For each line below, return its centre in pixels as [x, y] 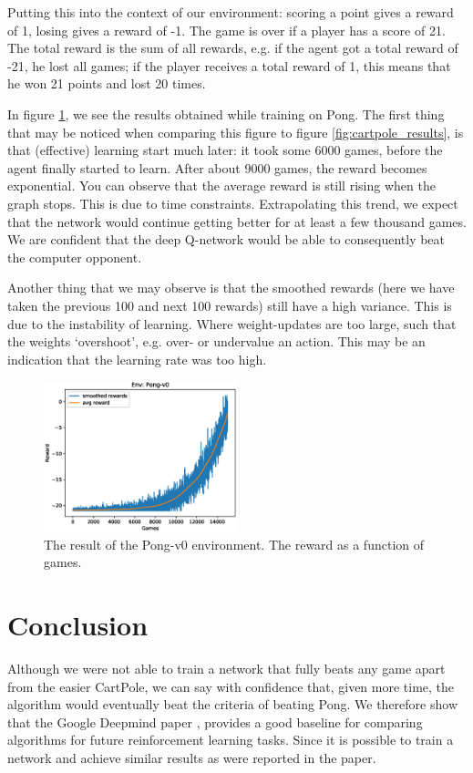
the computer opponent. [75, 257]
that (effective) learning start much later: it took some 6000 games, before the [225, 150]
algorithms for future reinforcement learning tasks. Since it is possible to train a [231, 740]
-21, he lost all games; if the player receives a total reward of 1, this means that [229, 65]
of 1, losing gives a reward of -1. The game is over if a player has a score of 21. [226, 30]
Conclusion [78, 625]
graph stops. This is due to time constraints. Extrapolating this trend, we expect [233, 203]
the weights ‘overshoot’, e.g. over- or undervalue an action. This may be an [216, 341]
